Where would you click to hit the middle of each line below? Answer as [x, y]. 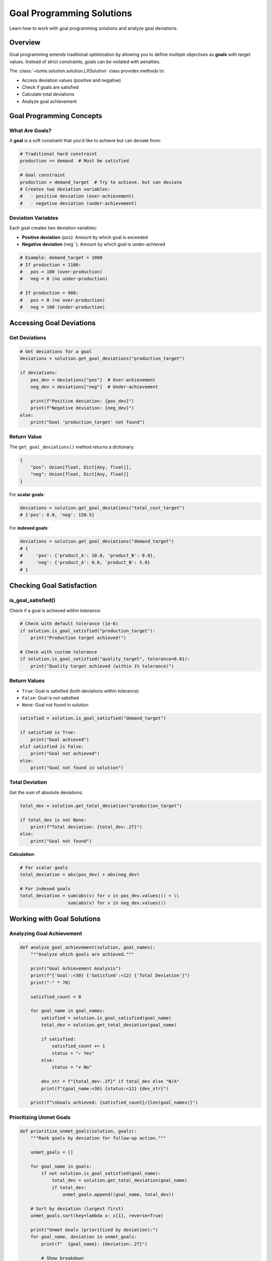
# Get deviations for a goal [56, 352]
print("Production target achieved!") [78, 638]
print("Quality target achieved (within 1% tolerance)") [102, 666]
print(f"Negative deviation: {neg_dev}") [82, 408]
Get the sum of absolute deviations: [46, 792]
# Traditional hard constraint [59, 154]
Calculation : [22, 854]
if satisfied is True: [48, 732]
